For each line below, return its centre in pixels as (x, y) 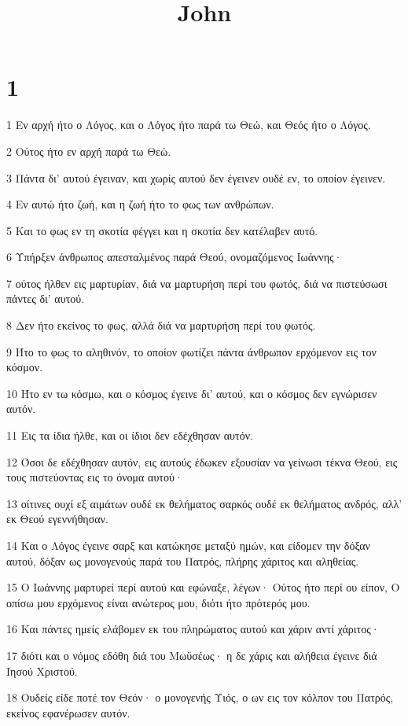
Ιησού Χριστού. (42, 671)
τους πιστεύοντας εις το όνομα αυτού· (95, 477)
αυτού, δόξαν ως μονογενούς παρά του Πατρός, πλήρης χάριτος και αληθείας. (183, 560)
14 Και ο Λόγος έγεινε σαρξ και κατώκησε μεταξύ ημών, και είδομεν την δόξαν (188, 545)
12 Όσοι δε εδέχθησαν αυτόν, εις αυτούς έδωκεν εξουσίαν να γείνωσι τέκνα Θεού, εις (202, 461)
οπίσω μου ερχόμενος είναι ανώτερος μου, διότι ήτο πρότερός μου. (158, 602)
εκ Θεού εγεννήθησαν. (57, 519)
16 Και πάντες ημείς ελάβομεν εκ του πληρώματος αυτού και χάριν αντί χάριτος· (193, 629)
